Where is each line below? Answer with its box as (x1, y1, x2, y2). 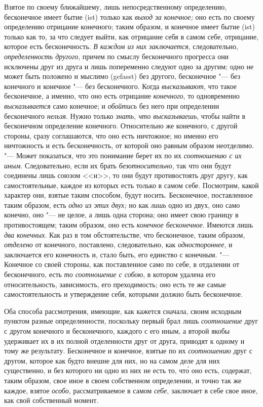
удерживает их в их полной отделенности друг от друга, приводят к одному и (4, 335, 245, 346)
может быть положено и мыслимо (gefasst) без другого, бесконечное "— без (4, 71, 240, 81)
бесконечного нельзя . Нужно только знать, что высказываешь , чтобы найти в (4, 110, 246, 121)
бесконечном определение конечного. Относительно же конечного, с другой (4, 120, 238, 131)
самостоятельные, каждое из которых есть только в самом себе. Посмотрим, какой (4, 179, 259, 190)
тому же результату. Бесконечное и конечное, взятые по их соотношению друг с (4, 345, 252, 356)
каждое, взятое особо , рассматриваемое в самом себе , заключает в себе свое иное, (4, 385, 258, 395)
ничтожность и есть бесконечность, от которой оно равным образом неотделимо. (4, 140, 254, 151)
